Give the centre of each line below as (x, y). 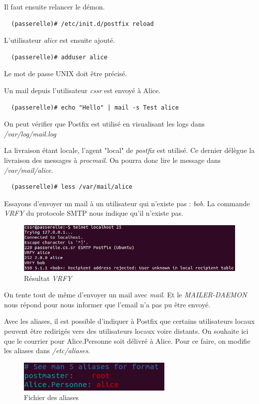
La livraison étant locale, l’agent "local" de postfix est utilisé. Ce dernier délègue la (129, 150)
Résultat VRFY (48, 278)
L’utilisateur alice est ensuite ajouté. (60, 40)
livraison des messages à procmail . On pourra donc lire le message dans (113, 160)
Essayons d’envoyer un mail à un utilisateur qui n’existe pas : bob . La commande (127, 203)
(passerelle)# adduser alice (59, 57)
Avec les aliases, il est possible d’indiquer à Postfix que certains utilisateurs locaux (129, 321)
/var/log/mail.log (30, 133)
